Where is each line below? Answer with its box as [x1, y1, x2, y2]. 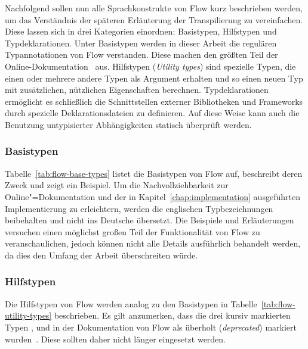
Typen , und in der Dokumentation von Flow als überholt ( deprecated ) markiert [5, 320, 297, 333]
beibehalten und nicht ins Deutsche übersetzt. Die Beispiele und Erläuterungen [5, 214, 294, 226]
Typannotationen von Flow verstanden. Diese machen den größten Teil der [5, 48, 278, 61]
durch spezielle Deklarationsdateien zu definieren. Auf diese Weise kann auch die [5, 107, 300, 119]
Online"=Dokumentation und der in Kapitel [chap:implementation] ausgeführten [5, 190, 300, 202]
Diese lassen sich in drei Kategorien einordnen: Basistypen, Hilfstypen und [5, 25, 277, 38]
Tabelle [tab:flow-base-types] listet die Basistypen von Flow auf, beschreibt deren [5, 167, 303, 179]
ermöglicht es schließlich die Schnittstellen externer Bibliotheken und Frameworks [5, 95, 303, 107]
